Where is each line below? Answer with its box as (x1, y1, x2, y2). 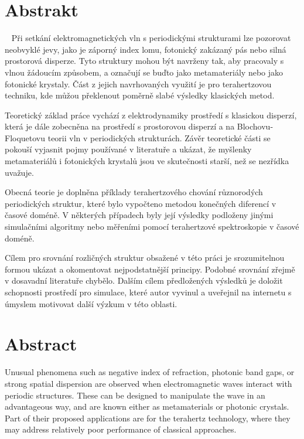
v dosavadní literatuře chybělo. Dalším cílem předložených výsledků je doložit (5, 274, 283, 287)
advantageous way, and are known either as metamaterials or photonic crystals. (5, 400, 289, 413)
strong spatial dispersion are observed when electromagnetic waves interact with (5, 377, 292, 389)
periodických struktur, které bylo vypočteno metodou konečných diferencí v (5, 197, 276, 209)
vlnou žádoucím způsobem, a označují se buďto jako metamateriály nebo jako (5, 66, 283, 78)
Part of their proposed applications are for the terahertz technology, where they (5, 411, 291, 424)
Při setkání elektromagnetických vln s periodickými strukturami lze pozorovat (11, 32, 291, 44)
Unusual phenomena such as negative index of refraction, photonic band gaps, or (5, 366, 295, 378)
